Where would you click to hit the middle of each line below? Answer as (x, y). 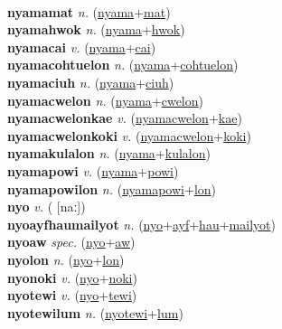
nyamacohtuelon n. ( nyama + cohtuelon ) (123, 65)
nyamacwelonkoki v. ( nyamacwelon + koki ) (129, 135)
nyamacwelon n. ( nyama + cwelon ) (105, 100)
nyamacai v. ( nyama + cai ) (82, 47)
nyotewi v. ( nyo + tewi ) (72, 295)
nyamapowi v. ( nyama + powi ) (93, 170)
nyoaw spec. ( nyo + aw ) (71, 242)
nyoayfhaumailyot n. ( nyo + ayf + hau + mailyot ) (141, 224)
